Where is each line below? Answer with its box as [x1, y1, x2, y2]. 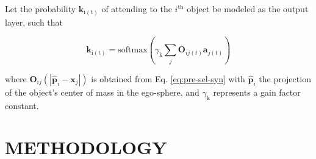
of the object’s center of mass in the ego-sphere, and [5, 85, 199, 98]
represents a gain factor [213, 85, 301, 98]
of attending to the [101, 2, 172, 15]
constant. [5, 99, 39, 111]
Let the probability [5, 2, 76, 15]
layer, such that [5, 15, 63, 28]
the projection [259, 72, 311, 85]
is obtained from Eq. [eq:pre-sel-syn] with [91, 72, 245, 85]
